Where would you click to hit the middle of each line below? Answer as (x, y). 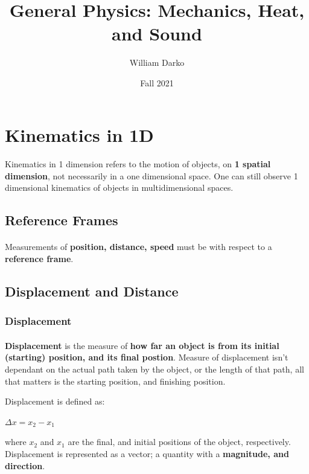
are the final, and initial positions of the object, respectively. (179, 442)
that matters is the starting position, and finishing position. (115, 381)
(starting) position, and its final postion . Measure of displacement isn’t (147, 357)
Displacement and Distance (92, 291)
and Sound (157, 34)
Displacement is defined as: (55, 401)
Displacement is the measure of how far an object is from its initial (142, 345)
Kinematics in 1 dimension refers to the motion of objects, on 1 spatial (138, 164)
